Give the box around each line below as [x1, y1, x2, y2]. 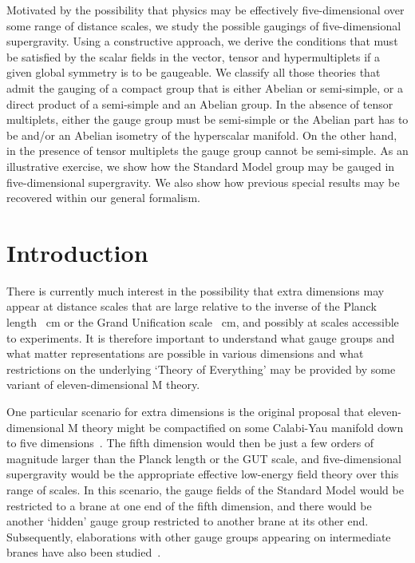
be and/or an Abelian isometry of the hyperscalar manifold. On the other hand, [6, 126, 397, 143]
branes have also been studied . [6, 544, 161, 561]
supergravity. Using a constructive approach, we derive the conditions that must [6, 33, 398, 50]
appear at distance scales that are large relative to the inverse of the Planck [6, 298, 377, 315]
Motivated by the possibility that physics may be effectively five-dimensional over [6, 2, 405, 18]
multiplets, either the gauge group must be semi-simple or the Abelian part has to [6, 111, 409, 128]
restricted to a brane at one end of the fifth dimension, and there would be [6, 497, 372, 513]
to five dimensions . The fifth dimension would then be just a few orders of [6, 434, 374, 451]
